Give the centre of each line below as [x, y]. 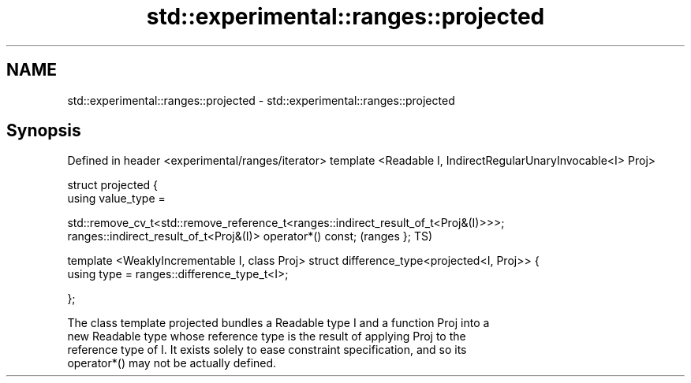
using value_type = [116, 199]
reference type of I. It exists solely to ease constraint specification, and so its [267, 350]
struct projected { [113, 185]
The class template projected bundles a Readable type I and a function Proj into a [278, 323]
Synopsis [44, 131]
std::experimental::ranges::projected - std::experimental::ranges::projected [261, 100]
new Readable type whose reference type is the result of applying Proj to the [267, 337]
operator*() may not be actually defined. [172, 363]
